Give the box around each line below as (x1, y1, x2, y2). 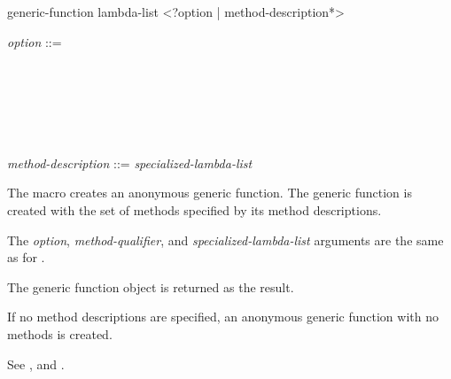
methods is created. (7, 324, 113, 343)
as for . (7, 248, 45, 267)
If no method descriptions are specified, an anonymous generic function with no (7, 307, 439, 326)
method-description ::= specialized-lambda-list (7, 153, 253, 172)
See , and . (7, 354, 65, 373)
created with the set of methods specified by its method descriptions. (7, 200, 382, 219)
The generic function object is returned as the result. (7, 277, 294, 296)
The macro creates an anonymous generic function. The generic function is (7, 183, 412, 202)
